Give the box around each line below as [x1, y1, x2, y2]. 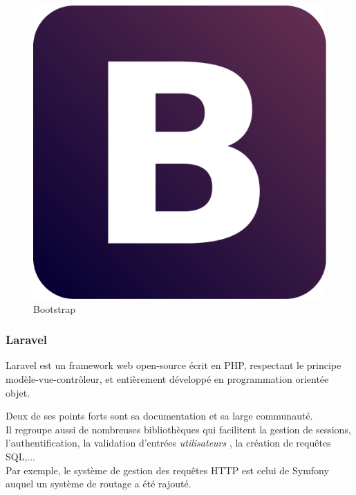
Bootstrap [33, 301, 75, 316]
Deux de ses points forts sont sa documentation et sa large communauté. [6, 408, 313, 423]
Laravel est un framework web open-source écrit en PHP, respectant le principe [6, 358, 341, 372]
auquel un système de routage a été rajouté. [6, 476, 191, 491]
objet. [6, 385, 30, 399]
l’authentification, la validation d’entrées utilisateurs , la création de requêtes [6, 435, 331, 450]
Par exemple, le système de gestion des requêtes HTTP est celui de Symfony [6, 462, 329, 477]
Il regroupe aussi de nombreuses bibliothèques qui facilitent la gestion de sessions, [6, 422, 351, 436]
